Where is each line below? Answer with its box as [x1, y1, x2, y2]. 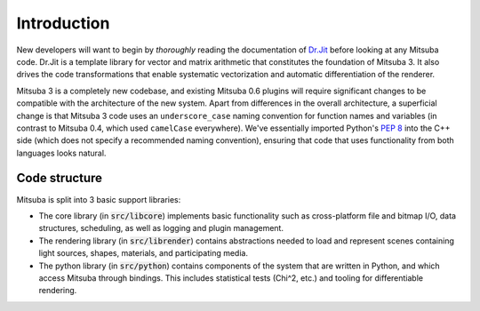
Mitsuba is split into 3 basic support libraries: [16, 194, 181, 204]
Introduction [16, 13, 110, 33]
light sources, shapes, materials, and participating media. [38, 248, 249, 259]
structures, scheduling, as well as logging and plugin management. [38, 223, 284, 234]
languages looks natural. [16, 148, 107, 158]
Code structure [16, 171, 102, 186]
